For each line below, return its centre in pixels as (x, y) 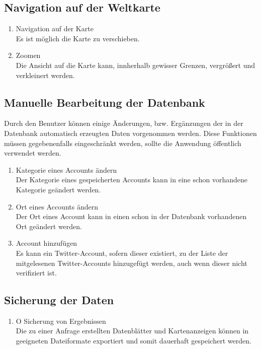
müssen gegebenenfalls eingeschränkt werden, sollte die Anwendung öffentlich (123, 143)
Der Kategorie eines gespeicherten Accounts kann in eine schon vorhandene (132, 180)
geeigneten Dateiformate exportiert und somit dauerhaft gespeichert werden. (134, 341)
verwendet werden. (33, 153)
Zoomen (28, 55)
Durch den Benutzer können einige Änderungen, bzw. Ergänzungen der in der (124, 123)
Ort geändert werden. (49, 226)
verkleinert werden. (45, 75)
